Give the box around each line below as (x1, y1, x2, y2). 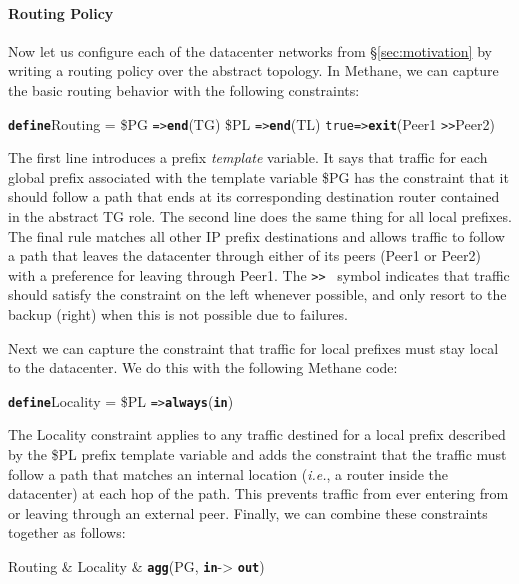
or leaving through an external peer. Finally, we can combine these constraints (8, 502, 488, 523)
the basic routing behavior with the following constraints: (8, 79, 360, 100)
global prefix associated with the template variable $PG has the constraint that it (8, 166, 509, 187)
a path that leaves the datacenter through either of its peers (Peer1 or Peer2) (8, 245, 481, 266)
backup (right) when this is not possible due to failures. (8, 304, 348, 325)
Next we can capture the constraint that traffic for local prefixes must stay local (8, 337, 499, 358)
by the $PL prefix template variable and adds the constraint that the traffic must (8, 444, 507, 465)
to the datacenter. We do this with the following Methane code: (8, 357, 398, 378)
